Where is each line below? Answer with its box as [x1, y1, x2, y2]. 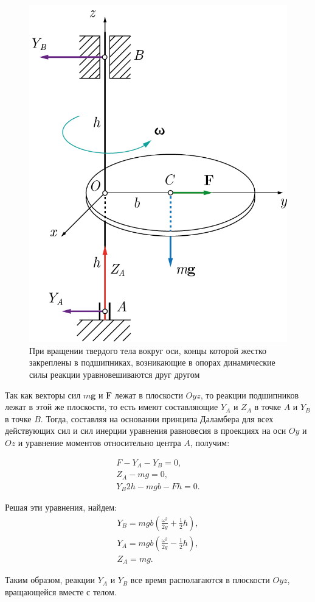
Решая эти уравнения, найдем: [5, 501, 117, 514]
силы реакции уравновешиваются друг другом [29, 368, 200, 381]
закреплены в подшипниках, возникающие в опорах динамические [29, 356, 275, 369]
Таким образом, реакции [5, 573, 95, 586]
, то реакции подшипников [200, 388, 299, 401]
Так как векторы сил [5, 388, 81, 401]
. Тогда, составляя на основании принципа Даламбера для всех [40, 412, 274, 425]
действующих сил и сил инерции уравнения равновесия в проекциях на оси [5, 424, 286, 437]
